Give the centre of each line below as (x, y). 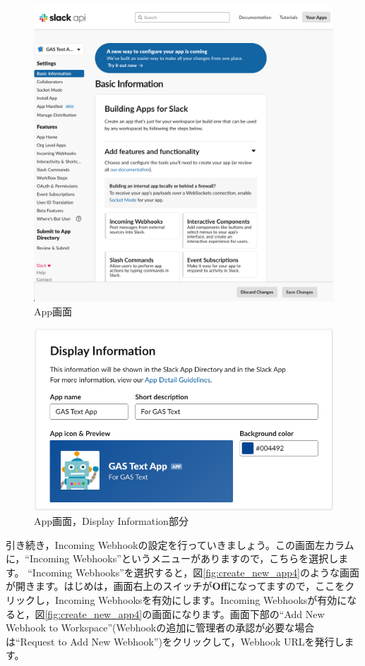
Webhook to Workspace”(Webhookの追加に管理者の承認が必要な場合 (160, 628)
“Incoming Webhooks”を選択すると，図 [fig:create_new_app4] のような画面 (194, 572)
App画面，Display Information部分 (111, 521)
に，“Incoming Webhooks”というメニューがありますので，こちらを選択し (172, 558)
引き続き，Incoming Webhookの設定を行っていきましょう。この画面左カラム (180, 544)
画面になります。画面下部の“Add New (238, 613)
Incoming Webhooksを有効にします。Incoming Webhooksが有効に (201, 600)
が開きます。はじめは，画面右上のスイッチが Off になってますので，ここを (175, 586)
